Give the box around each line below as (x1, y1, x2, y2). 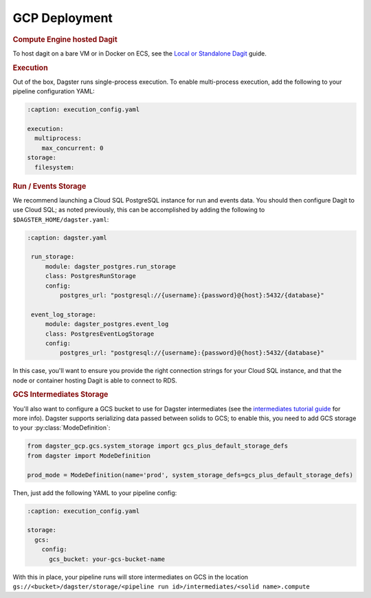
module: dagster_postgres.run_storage (45, 262, 177, 271)
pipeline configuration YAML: (12, 87, 95, 95)
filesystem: (34, 163, 75, 171)
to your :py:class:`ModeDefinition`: (12, 424, 111, 432)
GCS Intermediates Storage (12, 390, 109, 400)
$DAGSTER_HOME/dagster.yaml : (12, 215, 109, 223)
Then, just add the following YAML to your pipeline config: (12, 488, 177, 497)
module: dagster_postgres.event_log (45, 320, 169, 328)
